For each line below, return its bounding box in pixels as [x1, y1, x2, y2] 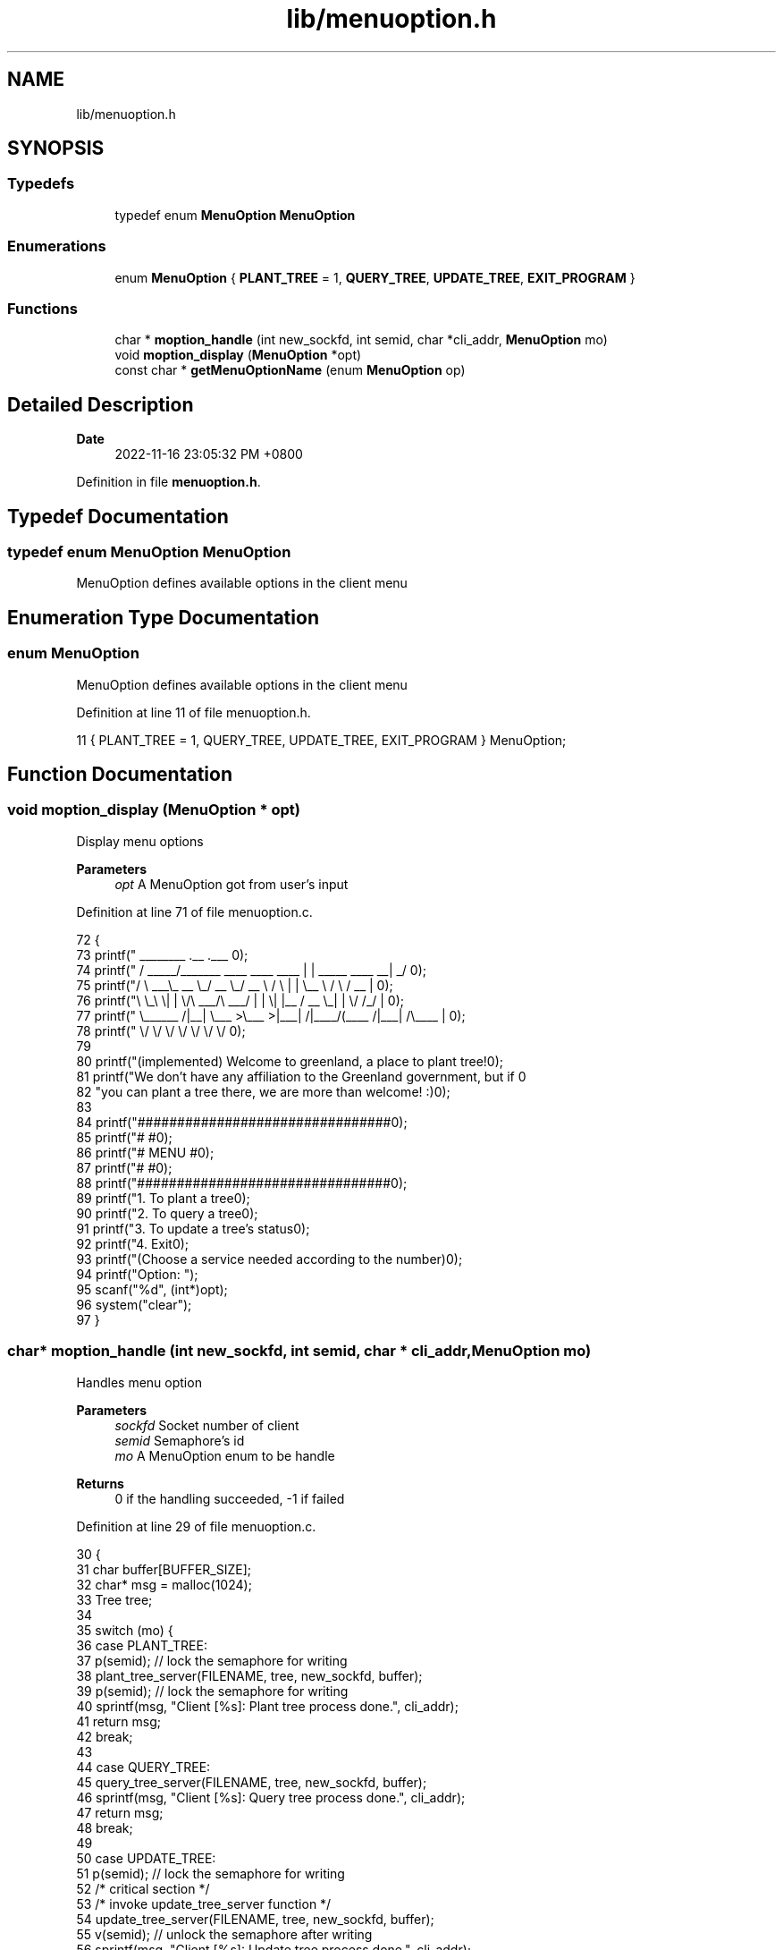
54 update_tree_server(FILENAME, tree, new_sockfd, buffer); [76, 1911, 434, 1927]
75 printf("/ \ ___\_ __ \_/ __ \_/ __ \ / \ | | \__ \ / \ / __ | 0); [76, 977, 393, 993]
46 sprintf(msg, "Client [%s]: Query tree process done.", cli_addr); [76, 1789, 466, 1805]
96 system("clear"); [76, 1296, 192, 1312]
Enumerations [7, 237, 106, 256]
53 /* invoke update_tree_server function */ [76, 1895, 332, 1912]
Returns [76, 1475, 124, 1491]
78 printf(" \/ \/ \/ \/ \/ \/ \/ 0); [76, 1022, 246, 1039]
